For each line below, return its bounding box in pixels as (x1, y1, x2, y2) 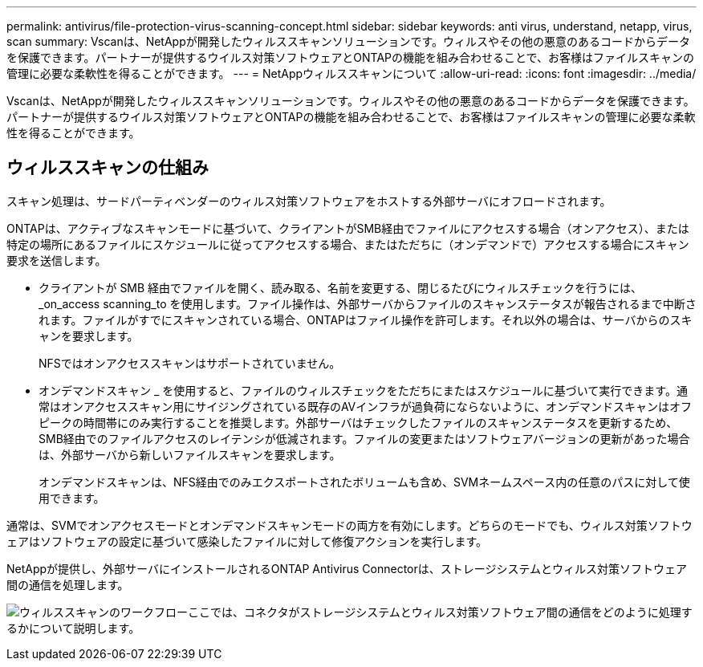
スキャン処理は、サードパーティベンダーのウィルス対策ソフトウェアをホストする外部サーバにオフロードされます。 (6, 193, 612, 208)
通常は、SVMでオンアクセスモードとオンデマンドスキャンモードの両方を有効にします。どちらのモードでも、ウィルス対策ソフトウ (6, 518, 693, 532)
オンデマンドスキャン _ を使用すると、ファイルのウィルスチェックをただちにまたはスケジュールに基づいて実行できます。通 (39, 383, 688, 397)
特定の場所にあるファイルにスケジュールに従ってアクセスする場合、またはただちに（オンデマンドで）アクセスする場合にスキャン (6, 237, 689, 251)
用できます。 (39, 490, 105, 505)
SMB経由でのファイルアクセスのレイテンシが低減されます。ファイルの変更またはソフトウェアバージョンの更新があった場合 (39, 431, 690, 445)
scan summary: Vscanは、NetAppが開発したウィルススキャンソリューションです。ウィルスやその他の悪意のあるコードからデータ (6, 35, 691, 48)
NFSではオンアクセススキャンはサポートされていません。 (39, 356, 341, 370)
